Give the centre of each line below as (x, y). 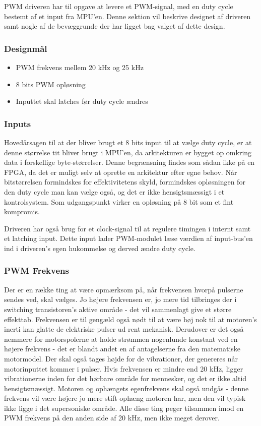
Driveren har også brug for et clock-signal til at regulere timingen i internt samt (127, 228)
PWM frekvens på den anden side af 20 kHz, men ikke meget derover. (112, 418)
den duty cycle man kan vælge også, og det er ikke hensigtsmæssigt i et (114, 191)
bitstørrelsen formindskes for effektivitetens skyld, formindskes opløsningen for (125, 182)
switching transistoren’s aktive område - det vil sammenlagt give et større (118, 309)
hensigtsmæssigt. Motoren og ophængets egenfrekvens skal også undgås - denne (126, 388)
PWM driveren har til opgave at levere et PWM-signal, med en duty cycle (119, 6)
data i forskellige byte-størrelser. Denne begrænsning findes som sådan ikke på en (129, 162)
